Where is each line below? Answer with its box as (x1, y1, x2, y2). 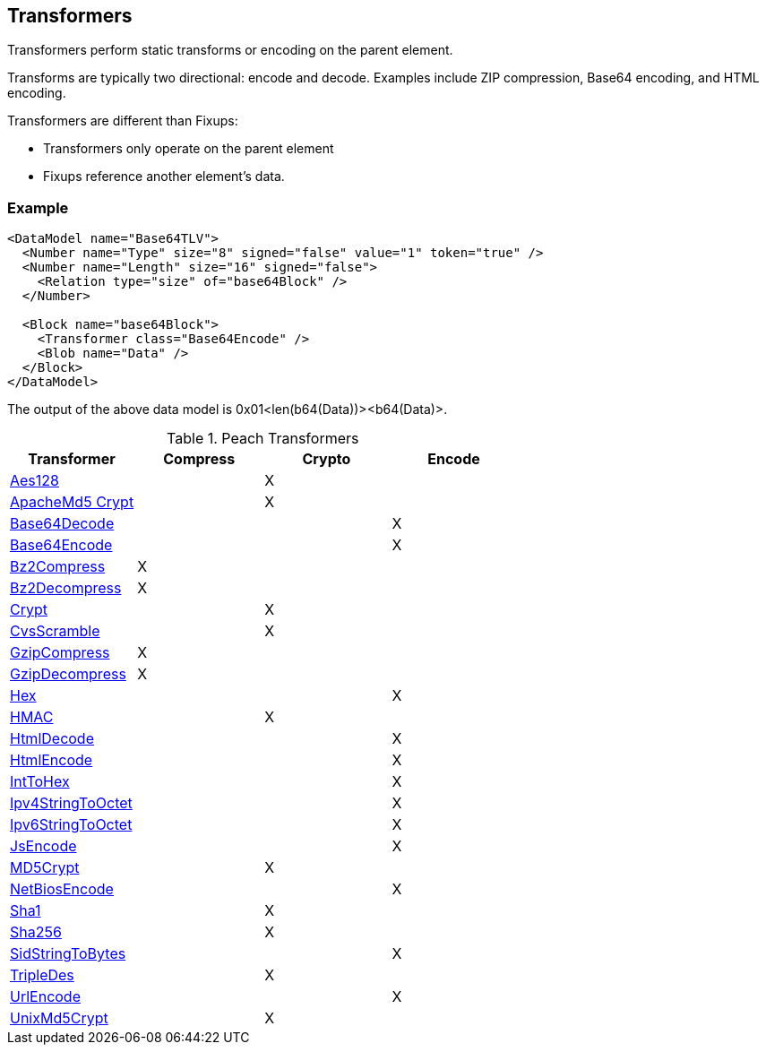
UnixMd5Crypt (10, 1009, 108, 1028)
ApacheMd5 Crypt (10, 493, 134, 512)
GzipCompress (10, 643, 110, 662)
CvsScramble (10, 622, 100, 641)
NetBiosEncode (10, 880, 114, 899)
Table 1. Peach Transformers (167, 429, 359, 448)
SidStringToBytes (10, 944, 126, 963)
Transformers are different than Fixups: (7, 113, 238, 129)
